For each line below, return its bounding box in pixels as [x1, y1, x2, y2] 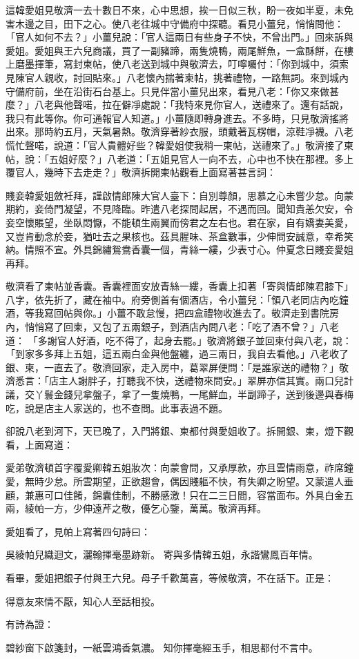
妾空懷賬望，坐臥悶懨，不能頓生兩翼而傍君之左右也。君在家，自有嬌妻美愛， [6, 215, 353, 229]
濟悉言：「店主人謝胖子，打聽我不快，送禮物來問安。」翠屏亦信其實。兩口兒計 [6, 373, 353, 388]
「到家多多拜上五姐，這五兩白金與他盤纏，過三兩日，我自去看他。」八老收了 [6, 346, 349, 361]
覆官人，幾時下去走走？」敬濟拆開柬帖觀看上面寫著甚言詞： [6, 165, 276, 179]
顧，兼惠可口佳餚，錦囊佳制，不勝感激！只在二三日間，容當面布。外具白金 [6, 487, 344, 502]
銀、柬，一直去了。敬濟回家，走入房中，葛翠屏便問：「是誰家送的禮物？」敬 [6, 360, 349, 374]
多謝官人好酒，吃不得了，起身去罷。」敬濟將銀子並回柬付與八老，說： [37, 333, 352, 347]
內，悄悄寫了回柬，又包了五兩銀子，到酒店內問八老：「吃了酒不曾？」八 [6, 319, 329, 334]
